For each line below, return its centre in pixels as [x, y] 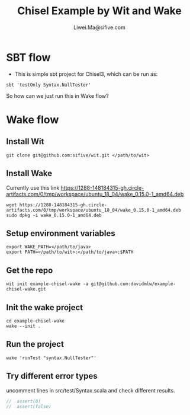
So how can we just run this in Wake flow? [57, 95]
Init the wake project [45, 307]
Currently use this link [33, 187]
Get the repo [30, 270]
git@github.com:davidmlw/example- [133, 284]
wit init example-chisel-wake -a [47, 284]
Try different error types [52, 376]
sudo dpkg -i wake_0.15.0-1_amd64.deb [54, 215]
